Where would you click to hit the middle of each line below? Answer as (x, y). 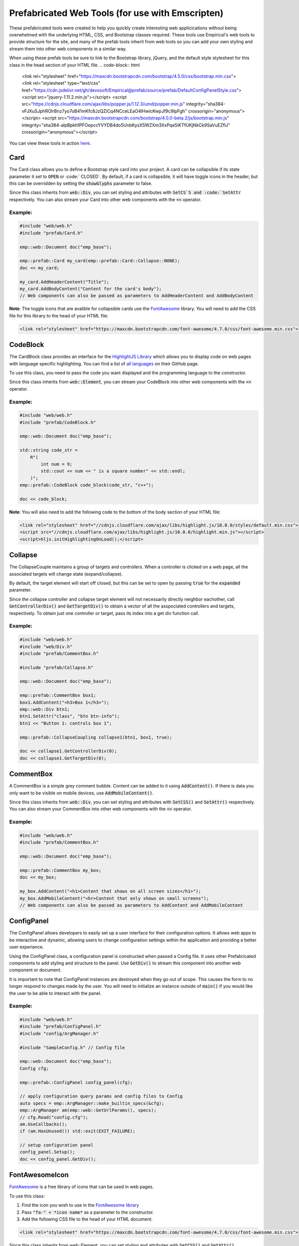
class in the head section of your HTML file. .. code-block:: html (75, 65)
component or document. (35, 970)
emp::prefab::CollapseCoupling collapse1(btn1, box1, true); (96, 737)
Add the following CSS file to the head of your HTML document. (87, 1219)
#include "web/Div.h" (46, 646)
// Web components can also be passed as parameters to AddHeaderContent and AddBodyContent (137, 296)
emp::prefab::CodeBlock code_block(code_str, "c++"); (87, 485)
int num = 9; (57, 464)
